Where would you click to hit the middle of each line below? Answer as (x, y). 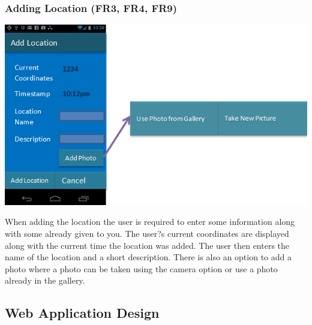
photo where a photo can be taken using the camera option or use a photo (141, 268)
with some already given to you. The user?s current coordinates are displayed (147, 234)
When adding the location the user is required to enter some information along (150, 222)
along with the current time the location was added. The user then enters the (147, 245)
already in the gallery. (45, 280)
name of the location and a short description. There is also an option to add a (148, 257)
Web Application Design (82, 313)
